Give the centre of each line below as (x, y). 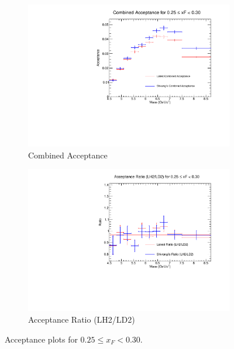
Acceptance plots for (41, 339)
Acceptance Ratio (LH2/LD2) (82, 319)
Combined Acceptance (68, 155)
